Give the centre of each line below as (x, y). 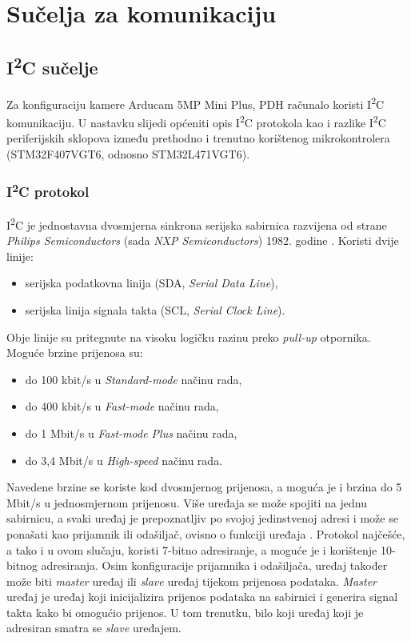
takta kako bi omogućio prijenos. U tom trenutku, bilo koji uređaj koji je (185, 612)
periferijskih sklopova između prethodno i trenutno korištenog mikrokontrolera (198, 138)
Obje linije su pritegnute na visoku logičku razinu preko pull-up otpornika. (189, 337)
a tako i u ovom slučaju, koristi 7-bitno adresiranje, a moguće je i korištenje (192, 549)
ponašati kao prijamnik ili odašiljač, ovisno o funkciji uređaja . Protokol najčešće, (206, 533)
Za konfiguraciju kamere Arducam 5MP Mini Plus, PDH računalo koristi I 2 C (196, 102)
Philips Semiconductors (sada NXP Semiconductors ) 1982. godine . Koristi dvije (203, 240)
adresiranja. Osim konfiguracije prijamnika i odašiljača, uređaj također (214, 565)
